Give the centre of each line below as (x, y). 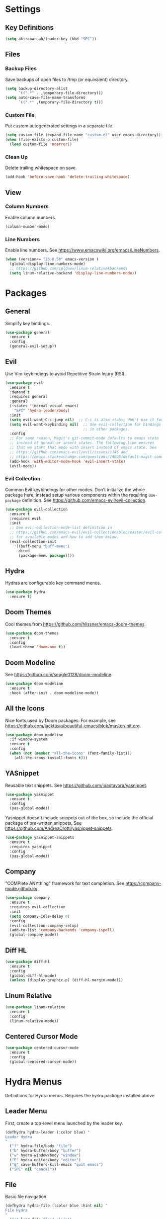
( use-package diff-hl (28, 961)
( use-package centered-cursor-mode (42, 1048)
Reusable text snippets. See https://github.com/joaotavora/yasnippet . (76, 785)
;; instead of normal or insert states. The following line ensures (82, 443)
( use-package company (28, 898)
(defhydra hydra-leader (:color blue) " (48, 1132)
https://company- (143, 883)
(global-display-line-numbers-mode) (47, 264)
